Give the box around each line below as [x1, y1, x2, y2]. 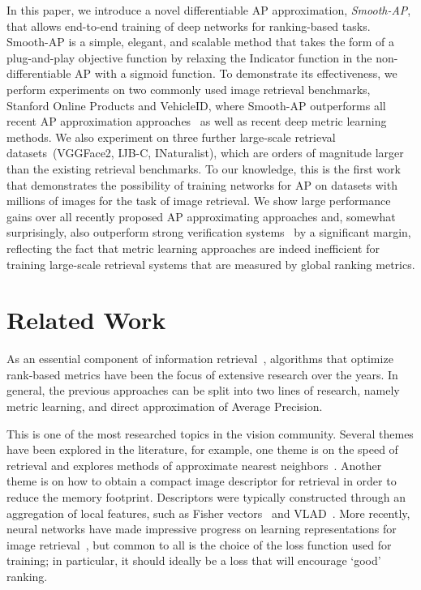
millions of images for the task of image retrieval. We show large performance [6, 192, 391, 209]
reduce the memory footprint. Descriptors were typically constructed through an [6, 488, 406, 505]
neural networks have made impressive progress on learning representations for [6, 520, 397, 537]
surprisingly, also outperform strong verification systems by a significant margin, [6, 224, 411, 241]
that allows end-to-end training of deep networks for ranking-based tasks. [6, 17, 371, 34]
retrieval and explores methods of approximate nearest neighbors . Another [6, 456, 382, 473]
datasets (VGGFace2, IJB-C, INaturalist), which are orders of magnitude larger [6, 144, 404, 161]
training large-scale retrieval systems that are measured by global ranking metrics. [6, 255, 415, 272]
